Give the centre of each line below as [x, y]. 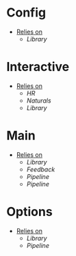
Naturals [39, 100]
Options [29, 212]
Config [26, 13]
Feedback [41, 169]
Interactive [38, 67]
